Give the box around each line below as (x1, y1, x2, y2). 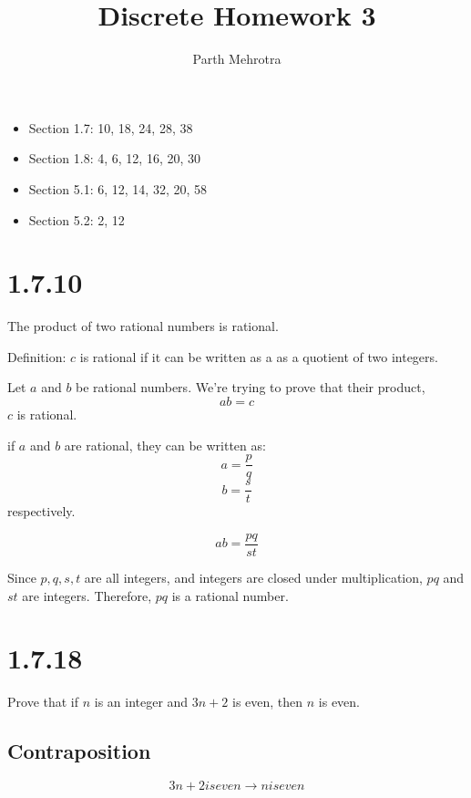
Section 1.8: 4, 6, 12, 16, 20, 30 (28, 149, 201, 168)
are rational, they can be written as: (64, 435, 266, 454)
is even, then (232, 692, 303, 711)
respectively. (7, 502, 76, 521)
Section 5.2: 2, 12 (28, 210, 125, 229)
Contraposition (7, 737, 151, 765)
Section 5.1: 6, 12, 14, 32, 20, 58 (28, 179, 208, 198)
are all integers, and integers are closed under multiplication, (84, 567, 423, 586)
